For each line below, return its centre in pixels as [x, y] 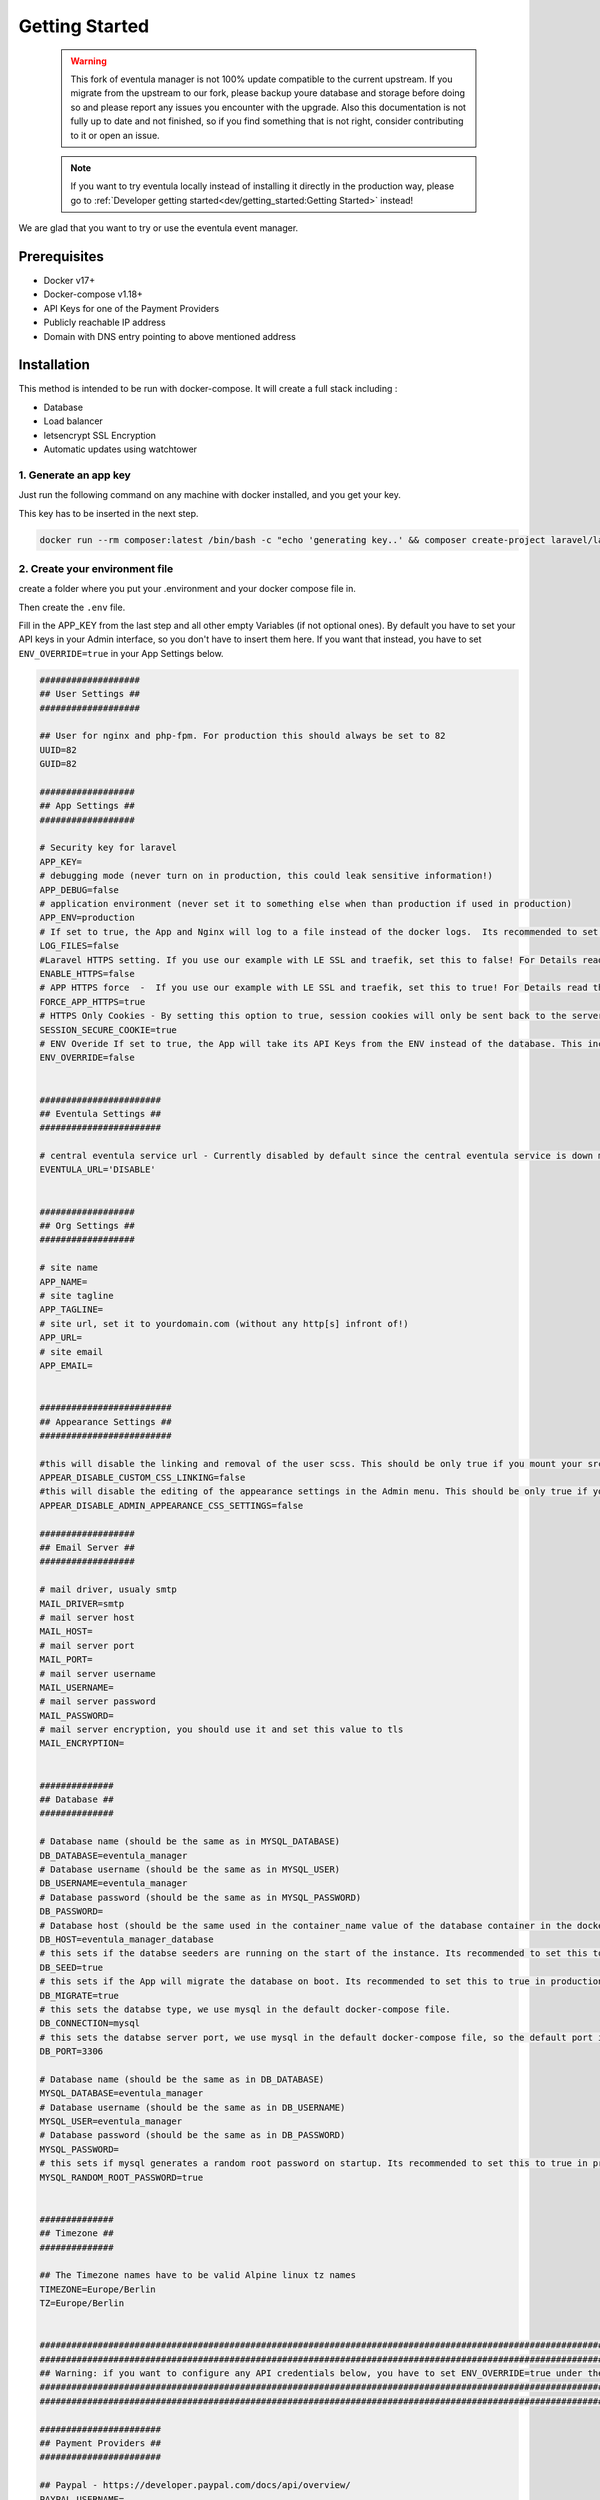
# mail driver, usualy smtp [108, 1589]
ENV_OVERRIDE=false [87, 1058]
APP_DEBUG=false [79, 889]
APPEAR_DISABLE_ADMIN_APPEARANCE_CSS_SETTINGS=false [171, 1505]
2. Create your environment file [96, 568]
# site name [69, 1268]
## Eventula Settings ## [100, 1113]
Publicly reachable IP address [104, 322]
